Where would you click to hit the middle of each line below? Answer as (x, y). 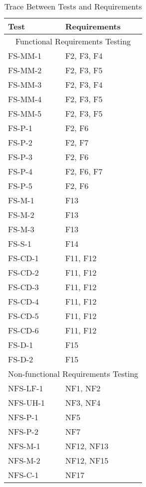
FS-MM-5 (25, 113)
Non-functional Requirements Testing (73, 374)
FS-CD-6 (23, 330)
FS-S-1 (20, 243)
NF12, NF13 (87, 446)
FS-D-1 (21, 345)
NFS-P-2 (23, 431)
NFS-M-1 (24, 446)
